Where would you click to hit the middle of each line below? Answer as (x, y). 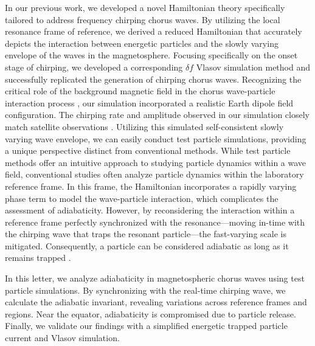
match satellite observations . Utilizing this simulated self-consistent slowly (144, 126)
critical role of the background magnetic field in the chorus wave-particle (140, 91)
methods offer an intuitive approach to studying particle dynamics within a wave (156, 162)
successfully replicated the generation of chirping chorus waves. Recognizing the (153, 79)
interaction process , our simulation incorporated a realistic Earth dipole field (149, 102)
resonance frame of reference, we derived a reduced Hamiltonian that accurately (154, 31)
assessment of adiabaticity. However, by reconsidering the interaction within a (150, 210)
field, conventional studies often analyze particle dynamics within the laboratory (154, 174)
